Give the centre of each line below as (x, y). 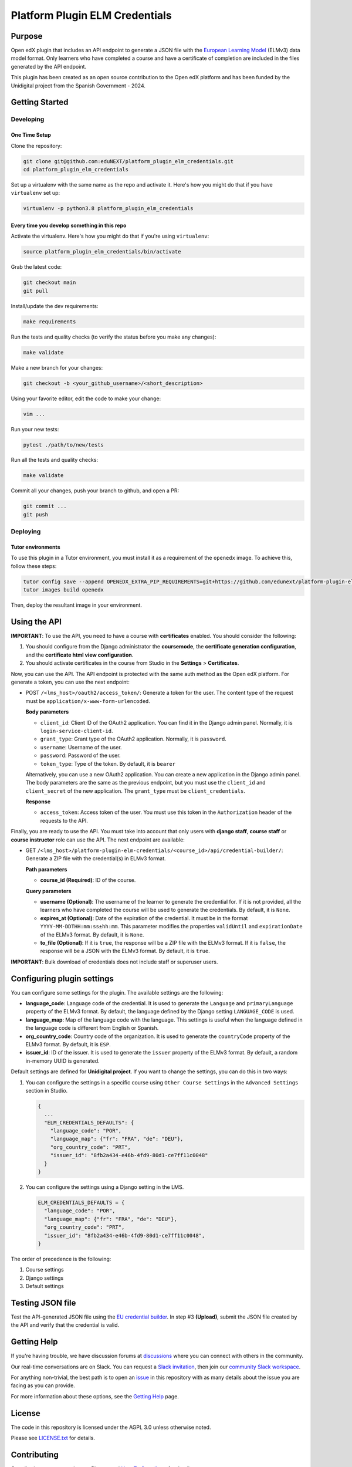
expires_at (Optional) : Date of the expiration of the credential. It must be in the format (144, 918)
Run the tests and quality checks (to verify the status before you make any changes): (114, 337)
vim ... (34, 414)
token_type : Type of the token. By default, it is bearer (108, 763)
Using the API (36, 622)
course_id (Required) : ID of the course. (88, 880)
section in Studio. (46, 1090)
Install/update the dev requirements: (55, 306)
